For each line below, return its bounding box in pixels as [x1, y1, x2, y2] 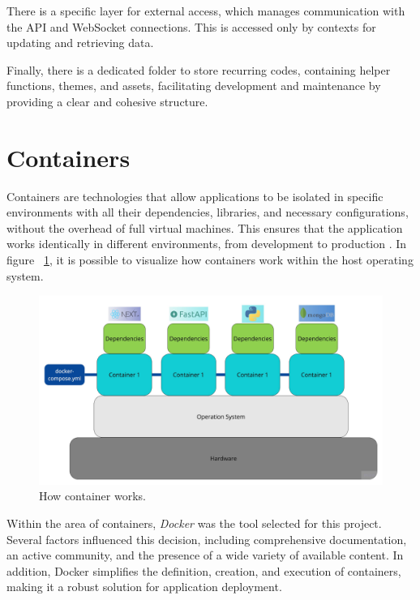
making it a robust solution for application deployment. [6, 578, 282, 595]
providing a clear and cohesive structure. [6, 92, 208, 109]
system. [6, 267, 44, 284]
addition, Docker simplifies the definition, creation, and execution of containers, [6, 562, 401, 579]
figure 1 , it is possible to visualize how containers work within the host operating [6, 251, 414, 268]
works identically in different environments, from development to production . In [6, 235, 407, 252]
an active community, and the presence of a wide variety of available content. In [6, 546, 404, 564]
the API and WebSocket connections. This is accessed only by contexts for [6, 18, 376, 35]
